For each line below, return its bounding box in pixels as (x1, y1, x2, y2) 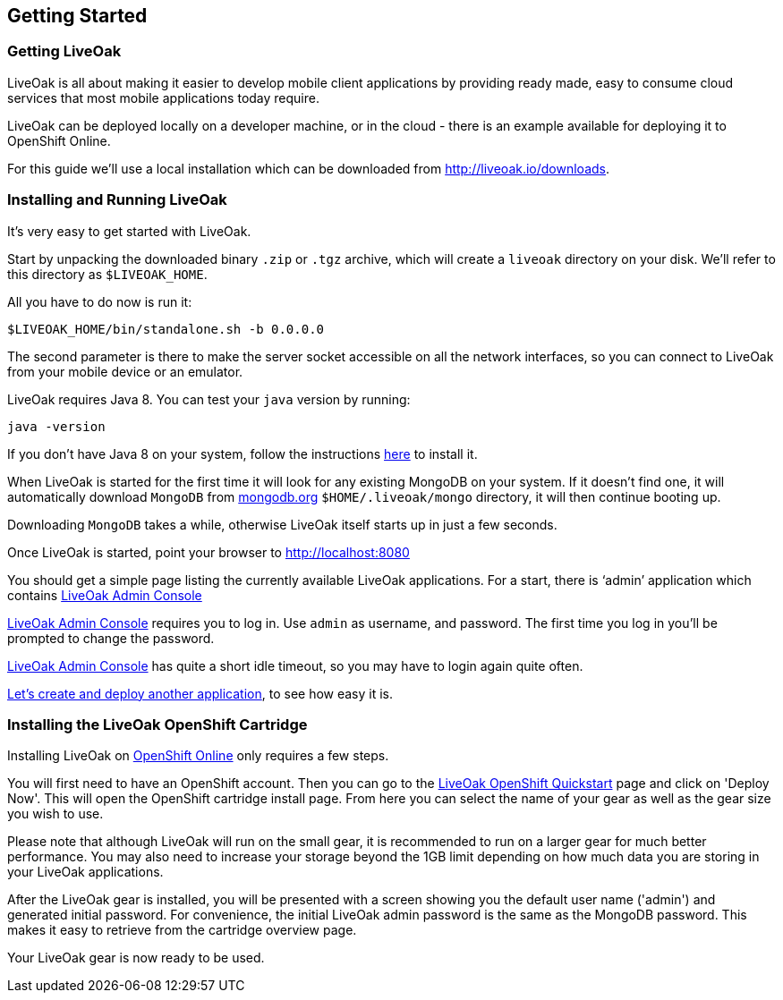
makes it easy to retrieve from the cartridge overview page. (7, 922, 357, 938)
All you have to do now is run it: (7, 293, 192, 309)
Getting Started (7, 4, 148, 27)
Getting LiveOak (7, 42, 122, 61)
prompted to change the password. (7, 630, 215, 646)
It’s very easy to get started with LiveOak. (7, 223, 251, 239)
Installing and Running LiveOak (7, 191, 227, 209)
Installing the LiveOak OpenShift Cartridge (7, 715, 308, 733)
